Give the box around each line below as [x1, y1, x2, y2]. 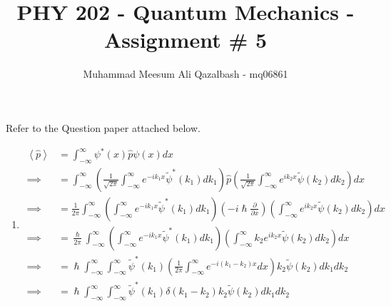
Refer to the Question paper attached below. [6, 120, 200, 135]
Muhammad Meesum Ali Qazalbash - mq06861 [83, 66, 288, 81]
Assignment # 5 [103, 25, 268, 54]
